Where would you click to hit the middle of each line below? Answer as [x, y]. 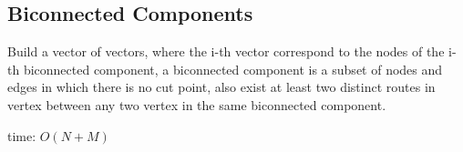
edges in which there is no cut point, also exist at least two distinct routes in [221, 87]
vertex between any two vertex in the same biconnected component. [197, 104]
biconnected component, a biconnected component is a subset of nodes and [233, 69]
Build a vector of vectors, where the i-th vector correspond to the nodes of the [226, 51]
